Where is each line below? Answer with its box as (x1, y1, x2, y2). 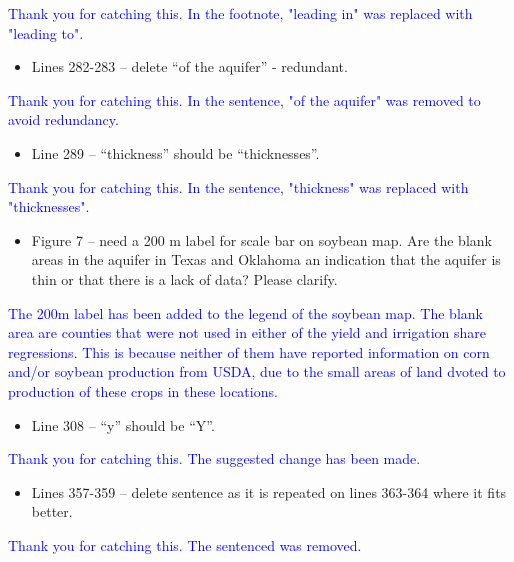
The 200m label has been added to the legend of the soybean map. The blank (8, 302, 483, 323)
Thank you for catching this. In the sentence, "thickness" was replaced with (8, 176, 469, 197)
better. (31, 501, 73, 522)
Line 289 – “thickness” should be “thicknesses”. (31, 142, 320, 163)
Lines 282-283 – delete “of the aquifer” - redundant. (31, 56, 348, 77)
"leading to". (8, 22, 84, 43)
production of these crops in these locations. (8, 380, 278, 401)
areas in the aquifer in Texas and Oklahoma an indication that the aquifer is (31, 249, 501, 270)
